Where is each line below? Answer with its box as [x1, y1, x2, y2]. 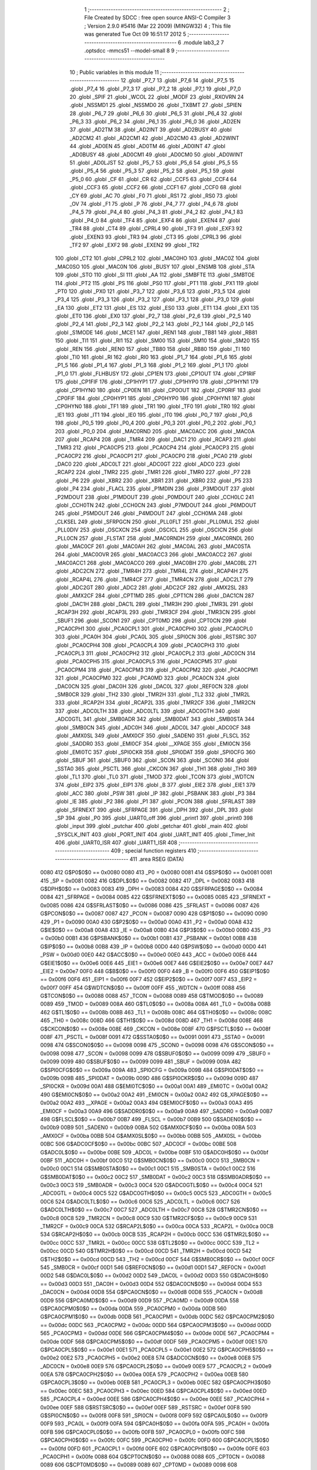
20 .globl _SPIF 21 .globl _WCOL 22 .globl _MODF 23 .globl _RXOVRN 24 [69, 93, 244, 100]
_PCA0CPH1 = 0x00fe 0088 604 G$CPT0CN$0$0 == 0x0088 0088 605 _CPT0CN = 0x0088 [40, 1453, 265, 1460]
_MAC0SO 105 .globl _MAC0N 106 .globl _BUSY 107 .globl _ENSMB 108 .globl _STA [55, 263, 255, 270]
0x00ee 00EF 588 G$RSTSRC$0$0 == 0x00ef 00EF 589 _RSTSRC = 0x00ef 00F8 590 [40, 1404, 251, 1411]
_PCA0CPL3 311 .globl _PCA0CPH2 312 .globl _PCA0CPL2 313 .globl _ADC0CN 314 [55, 650, 255, 657]
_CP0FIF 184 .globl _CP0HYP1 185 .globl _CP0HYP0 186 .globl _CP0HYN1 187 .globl [55, 395, 255, 402]
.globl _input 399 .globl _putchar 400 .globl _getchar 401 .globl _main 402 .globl [55, 823, 248, 830]
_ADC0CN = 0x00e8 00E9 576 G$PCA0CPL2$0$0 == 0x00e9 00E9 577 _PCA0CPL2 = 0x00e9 [40, 1362, 272, 1369]
